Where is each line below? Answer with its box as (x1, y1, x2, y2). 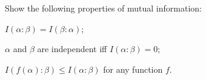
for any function (103, 62, 163, 75)
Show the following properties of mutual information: (5, 2, 202, 14)
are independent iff (37, 42, 107, 55)
